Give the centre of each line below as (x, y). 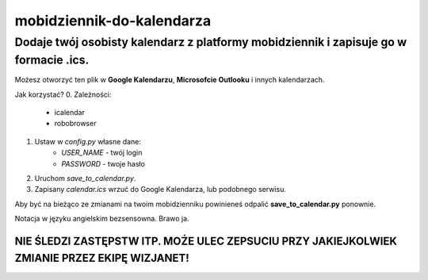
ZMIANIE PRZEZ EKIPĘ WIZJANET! (102, 258)
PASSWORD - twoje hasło (103, 163)
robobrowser (75, 124)
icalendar (69, 113)
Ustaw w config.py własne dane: (88, 141)
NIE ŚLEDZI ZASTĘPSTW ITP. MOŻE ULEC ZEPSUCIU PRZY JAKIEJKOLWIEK (206, 241)
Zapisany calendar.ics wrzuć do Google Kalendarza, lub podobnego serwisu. (160, 190)
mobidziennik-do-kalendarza (113, 21)
